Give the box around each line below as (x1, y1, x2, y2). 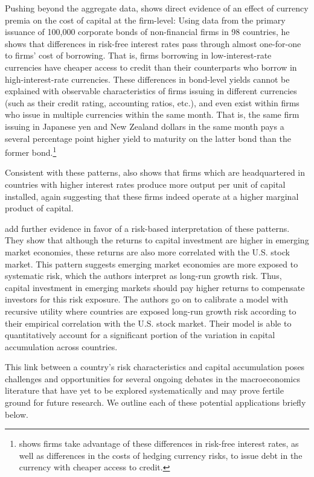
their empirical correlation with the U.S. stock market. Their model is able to (5, 316, 292, 329)
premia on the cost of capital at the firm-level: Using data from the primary (5, 13, 286, 26)
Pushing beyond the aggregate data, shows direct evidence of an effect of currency (5, 2, 309, 14)
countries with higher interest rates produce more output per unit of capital (5, 178, 286, 190)
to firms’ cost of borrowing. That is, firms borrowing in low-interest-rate (5, 49, 272, 62)
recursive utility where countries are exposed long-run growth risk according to (5, 304, 296, 317)
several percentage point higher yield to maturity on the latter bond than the (5, 132, 291, 144)
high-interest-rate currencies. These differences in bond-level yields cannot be (5, 72, 290, 85)
